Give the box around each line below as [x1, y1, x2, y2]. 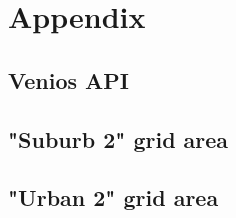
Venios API [8, 64, 129, 95]
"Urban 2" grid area [8, 182, 219, 213]
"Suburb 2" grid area [8, 123, 229, 154]
